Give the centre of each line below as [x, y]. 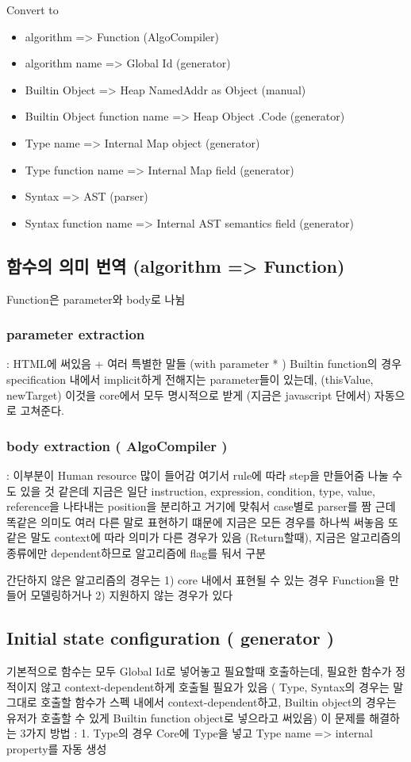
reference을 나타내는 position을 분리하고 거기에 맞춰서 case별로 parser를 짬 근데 [201, 506]
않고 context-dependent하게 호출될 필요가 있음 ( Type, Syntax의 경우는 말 [222, 686]
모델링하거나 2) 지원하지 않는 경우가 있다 [132, 595]
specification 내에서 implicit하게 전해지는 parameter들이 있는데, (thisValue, [190, 379]
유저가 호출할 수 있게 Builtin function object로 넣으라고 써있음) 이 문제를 [186, 717]
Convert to [33, 10]
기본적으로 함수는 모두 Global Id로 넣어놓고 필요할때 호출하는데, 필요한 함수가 [199, 670]
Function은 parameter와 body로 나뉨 [96, 299]
